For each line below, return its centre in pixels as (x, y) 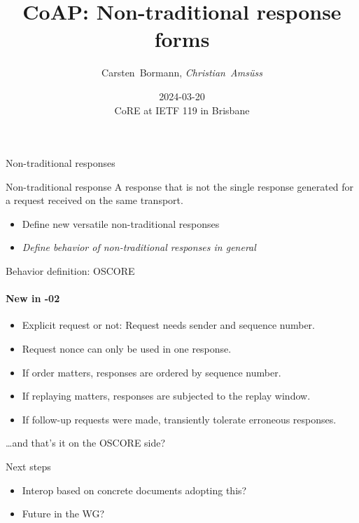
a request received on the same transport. (94, 200)
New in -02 (33, 298)
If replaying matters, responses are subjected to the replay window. (166, 396)
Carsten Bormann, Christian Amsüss (182, 73)
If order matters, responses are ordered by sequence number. (152, 372)
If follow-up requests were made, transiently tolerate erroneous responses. (179, 419)
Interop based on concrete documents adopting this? (134, 490)
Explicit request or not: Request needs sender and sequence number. (168, 325)
